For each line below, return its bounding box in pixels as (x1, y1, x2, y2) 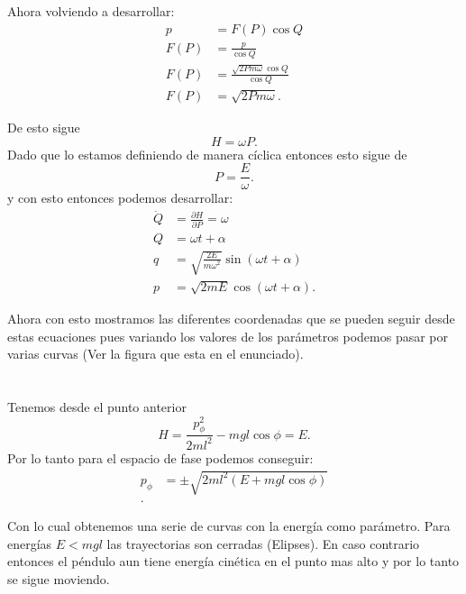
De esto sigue (7, 118, 80, 137)
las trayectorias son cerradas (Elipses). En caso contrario (106, 534, 420, 553)
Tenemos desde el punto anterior (7, 397, 187, 416)
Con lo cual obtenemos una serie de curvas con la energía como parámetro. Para (7, 516, 451, 535)
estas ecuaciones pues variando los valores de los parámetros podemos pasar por (7, 326, 449, 345)
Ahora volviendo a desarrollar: (7, 2, 175, 20)
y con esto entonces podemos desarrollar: (7, 188, 233, 207)
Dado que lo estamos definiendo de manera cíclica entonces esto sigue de (7, 144, 407, 163)
